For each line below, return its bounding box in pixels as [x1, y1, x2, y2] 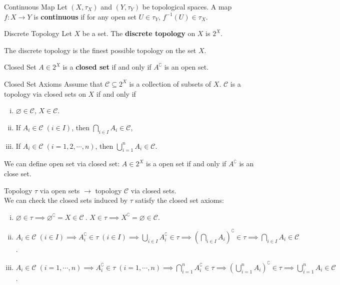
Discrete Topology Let [4, 28, 72, 39]
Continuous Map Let [4, 2, 67, 12]
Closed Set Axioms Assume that [4, 78, 103, 89]
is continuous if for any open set [33, 11, 136, 22]
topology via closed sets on [4, 88, 86, 99]
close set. [4, 168, 31, 178]
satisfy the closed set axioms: [135, 195, 224, 205]
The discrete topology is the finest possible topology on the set [4, 45, 196, 55]
